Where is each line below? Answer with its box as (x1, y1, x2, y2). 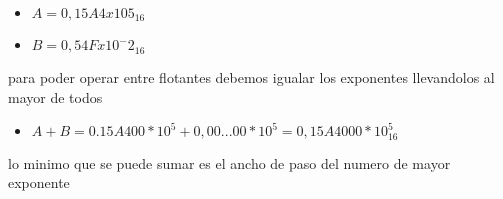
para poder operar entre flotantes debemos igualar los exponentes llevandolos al (8, 66, 495, 87)
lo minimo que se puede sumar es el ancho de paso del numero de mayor (8, 152, 451, 173)
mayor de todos (8, 86, 103, 107)
